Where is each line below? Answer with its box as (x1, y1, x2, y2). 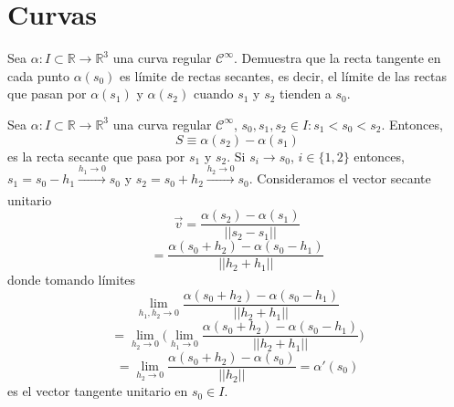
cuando (193, 84, 234, 103)
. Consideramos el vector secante (248, 169, 431, 188)
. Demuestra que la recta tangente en (233, 48, 441, 68)
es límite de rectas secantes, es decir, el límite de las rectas (120, 66, 448, 85)
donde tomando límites (7, 270, 136, 289)
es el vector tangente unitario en (7, 381, 188, 401)
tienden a (280, 84, 332, 103)
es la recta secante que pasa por (7, 146, 185, 165)
